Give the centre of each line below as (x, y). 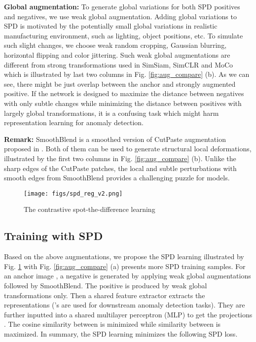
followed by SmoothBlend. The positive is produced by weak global (106, 285)
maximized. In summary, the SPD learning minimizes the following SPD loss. (121, 333)
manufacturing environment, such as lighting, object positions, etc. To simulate (124, 35)
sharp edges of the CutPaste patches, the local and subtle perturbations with (120, 168)
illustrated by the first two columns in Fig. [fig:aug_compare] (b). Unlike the (120, 158)
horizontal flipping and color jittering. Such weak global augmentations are (117, 54)
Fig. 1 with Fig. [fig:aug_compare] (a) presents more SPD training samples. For (125, 266)
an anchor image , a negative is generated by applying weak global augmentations (128, 276)
